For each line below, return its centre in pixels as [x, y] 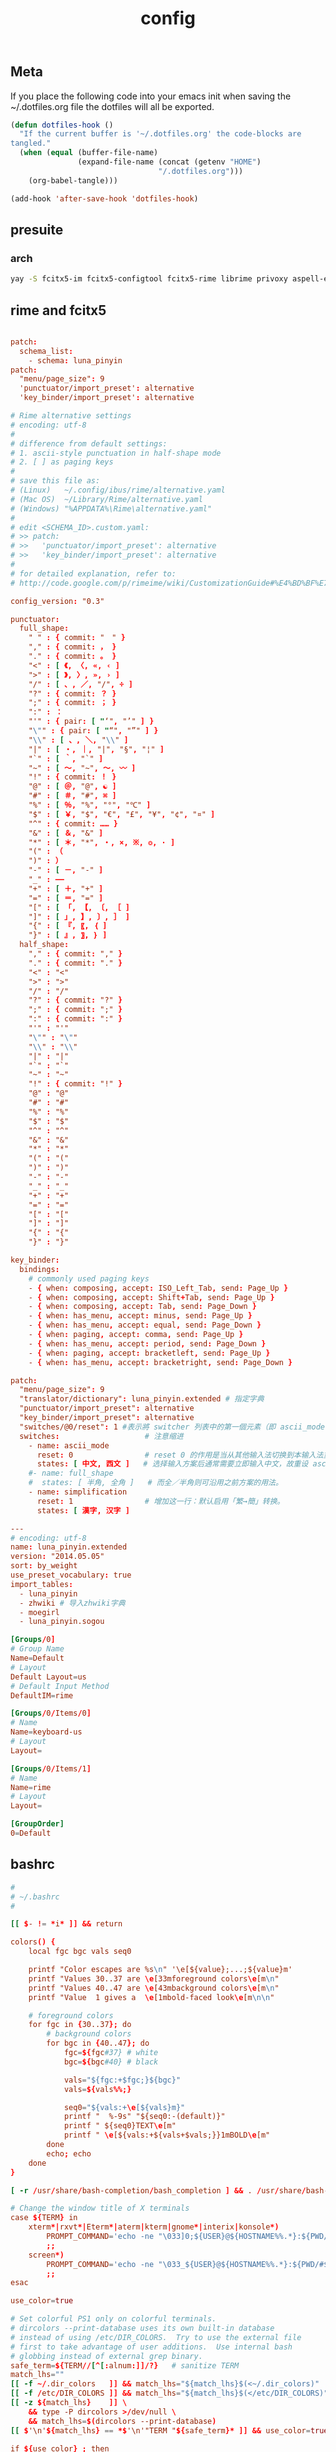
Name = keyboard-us [46, 1732]
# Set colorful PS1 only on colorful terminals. [113, 2319]
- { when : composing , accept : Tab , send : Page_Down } [142, 1307]
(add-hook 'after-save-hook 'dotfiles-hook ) [104, 198]
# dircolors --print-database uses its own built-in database [142, 2328]
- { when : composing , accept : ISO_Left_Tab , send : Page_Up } [158, 1288]
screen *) [46, 2255]
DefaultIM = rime [42, 1695]
